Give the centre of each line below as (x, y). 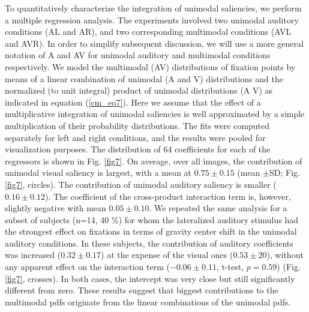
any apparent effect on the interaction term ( (88, 267)
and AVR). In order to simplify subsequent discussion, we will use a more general (154, 43)
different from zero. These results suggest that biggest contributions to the (142, 290)
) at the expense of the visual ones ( (167, 255)
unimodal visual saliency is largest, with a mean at (98, 172)
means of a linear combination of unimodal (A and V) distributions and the (144, 78)
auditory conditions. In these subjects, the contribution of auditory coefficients (149, 243)
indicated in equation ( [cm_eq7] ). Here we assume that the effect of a (133, 102)
